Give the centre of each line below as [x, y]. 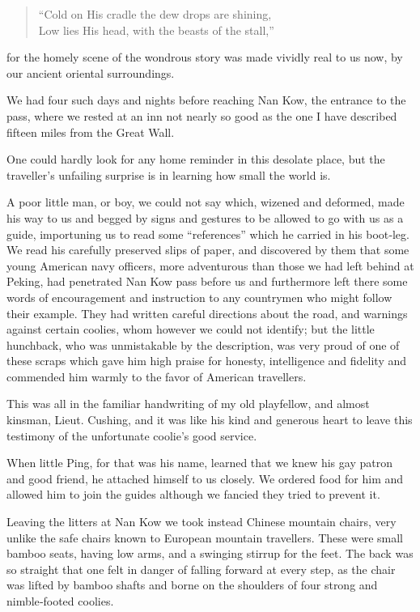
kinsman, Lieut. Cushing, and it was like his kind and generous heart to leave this [210, 420]
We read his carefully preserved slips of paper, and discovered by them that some [208, 250]
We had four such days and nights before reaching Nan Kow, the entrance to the [206, 100]
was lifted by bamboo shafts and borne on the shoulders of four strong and [192, 585]
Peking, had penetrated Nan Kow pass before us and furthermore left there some [207, 281]
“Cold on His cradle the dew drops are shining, [155, 14]
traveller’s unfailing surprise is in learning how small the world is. [169, 174]
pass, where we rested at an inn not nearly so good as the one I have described [202, 115]
